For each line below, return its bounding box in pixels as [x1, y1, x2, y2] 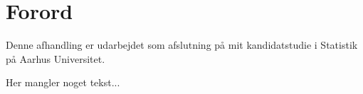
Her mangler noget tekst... [6, 75, 120, 90]
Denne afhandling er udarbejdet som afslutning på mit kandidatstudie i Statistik [6, 37, 358, 52]
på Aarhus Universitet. [6, 51, 105, 66]
